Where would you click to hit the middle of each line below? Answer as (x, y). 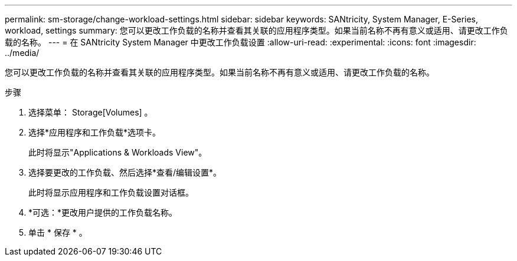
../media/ (22, 53)
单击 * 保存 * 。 (58, 232)
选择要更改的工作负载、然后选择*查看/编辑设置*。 (125, 172)
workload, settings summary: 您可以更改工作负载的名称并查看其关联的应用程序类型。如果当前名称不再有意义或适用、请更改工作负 (256, 30)
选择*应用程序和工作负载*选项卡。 (95, 132)
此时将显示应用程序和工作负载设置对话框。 (111, 192)
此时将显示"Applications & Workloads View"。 (118, 152)
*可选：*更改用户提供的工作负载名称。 (103, 212)
